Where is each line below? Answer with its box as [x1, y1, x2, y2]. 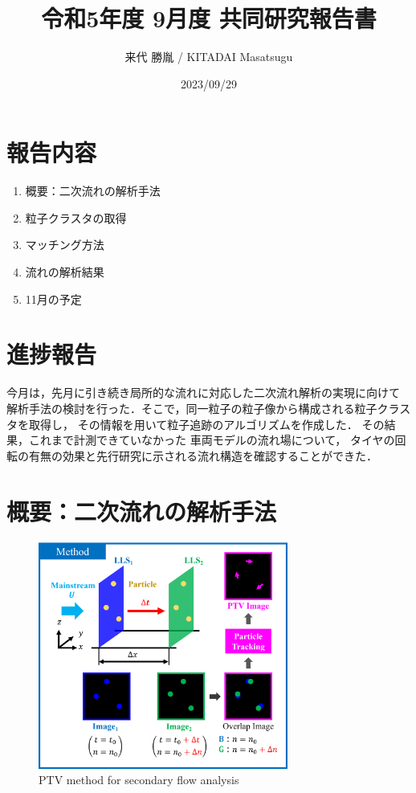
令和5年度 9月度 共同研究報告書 [41, 2, 377, 35]
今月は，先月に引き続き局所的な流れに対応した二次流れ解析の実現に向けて [6, 384, 400, 401]
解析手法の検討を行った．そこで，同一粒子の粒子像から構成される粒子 [6, 399, 377, 416]
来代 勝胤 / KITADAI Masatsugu [124, 48, 293, 65]
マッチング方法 [25, 236, 104, 253]
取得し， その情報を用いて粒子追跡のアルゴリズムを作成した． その [28, 415, 385, 432]
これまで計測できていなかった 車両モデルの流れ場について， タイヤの [28, 431, 395, 448]
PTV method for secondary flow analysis [39, 771, 239, 788]
